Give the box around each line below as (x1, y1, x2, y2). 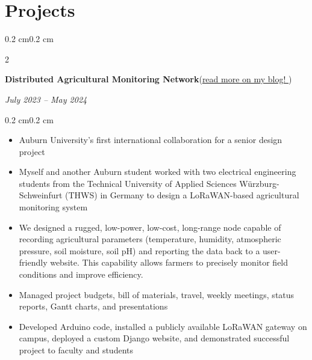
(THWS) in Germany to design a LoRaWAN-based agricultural (65, 189, 299, 201)
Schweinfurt (19, 189, 63, 201)
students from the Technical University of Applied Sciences (19, 177, 237, 189)
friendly (19, 256, 48, 269)
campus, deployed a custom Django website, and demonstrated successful (19, 332, 290, 344)
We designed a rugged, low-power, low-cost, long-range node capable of (19, 221, 281, 233)
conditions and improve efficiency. (19, 268, 143, 281)
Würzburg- (239, 177, 279, 189)
